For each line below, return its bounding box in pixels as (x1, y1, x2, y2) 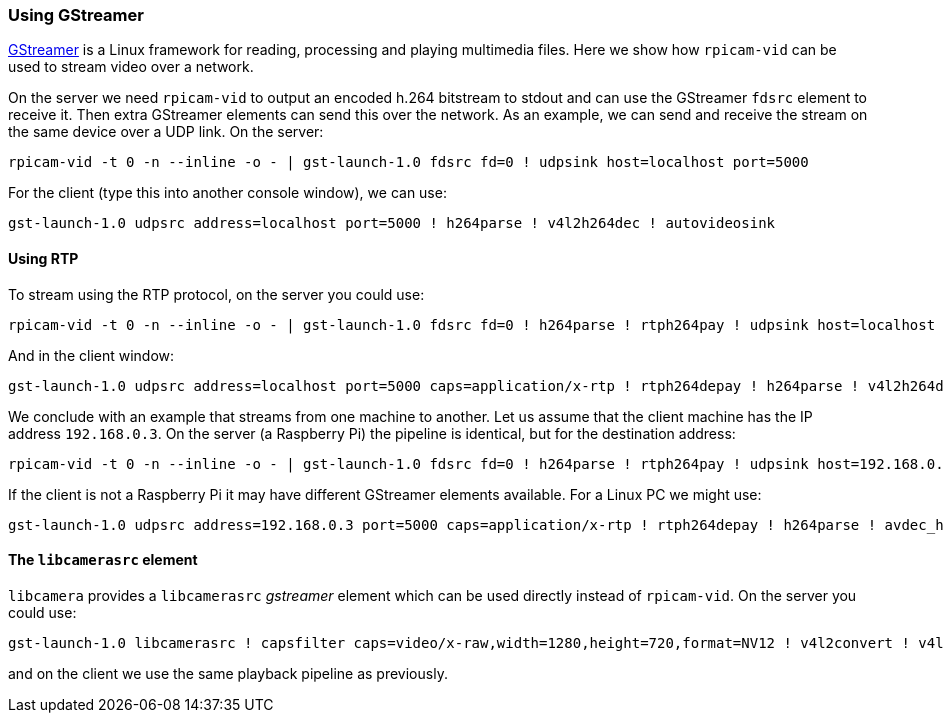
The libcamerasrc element (8, 551, 198, 569)
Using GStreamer (8, 5, 144, 25)
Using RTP (8, 249, 79, 267)
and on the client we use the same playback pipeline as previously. (8, 664, 448, 682)
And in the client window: (8, 346, 175, 364)
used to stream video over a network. (8, 58, 254, 76)
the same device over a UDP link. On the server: (8, 123, 324, 141)
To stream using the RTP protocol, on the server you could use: (8, 285, 425, 303)
